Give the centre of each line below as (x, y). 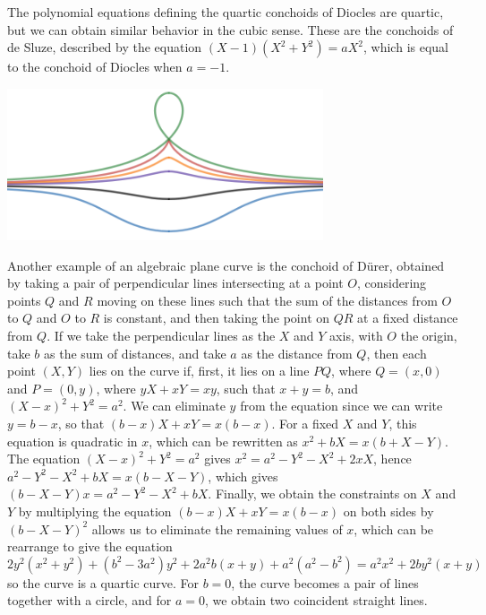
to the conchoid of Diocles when (95, 67)
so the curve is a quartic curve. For (103, 582)
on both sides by (388, 511)
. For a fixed (305, 424)
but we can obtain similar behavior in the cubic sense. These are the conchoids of (230, 29)
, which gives (243, 476)
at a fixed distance (408, 318)
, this (403, 424)
